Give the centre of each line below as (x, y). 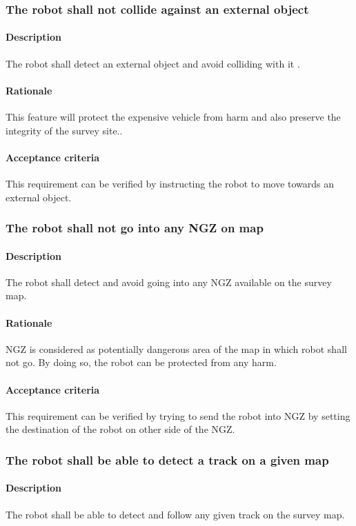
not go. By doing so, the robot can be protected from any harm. (141, 362)
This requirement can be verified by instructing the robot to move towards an (170, 184)
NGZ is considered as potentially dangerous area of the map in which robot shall (176, 348)
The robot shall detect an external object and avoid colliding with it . (153, 63)
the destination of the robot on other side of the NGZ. (120, 429)
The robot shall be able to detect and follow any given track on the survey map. (175, 514)
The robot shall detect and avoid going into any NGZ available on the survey (169, 282)
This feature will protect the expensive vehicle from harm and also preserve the (173, 117)
